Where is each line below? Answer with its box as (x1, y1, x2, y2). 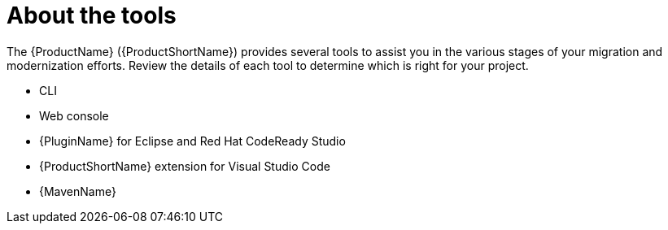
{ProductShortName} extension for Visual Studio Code (39, 158, 330, 173)
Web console (39, 108, 109, 123)
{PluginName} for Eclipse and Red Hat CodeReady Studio (39, 133, 346, 148)
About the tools (7, 2, 177, 29)
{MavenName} (39, 184, 116, 198)
